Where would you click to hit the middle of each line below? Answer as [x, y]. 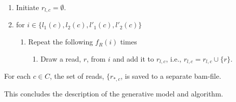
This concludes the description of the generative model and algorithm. [114, 93]
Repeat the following [61, 42]
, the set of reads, [77, 76]
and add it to [134, 58]
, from [96, 58]
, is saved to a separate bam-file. [171, 76]
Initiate [28, 7]
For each [17, 76]
